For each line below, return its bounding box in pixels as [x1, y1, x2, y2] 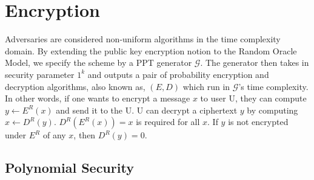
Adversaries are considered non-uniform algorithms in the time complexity [5, 33, 281, 45]
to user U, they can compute [200, 92, 307, 104]
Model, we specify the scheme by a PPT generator [5, 56, 192, 69]
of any [42, 129, 66, 141]
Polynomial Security [5, 158, 134, 177]
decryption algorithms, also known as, [5, 80, 145, 92]
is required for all [136, 115, 200, 128]
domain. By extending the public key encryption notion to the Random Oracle [5, 44, 297, 57]
